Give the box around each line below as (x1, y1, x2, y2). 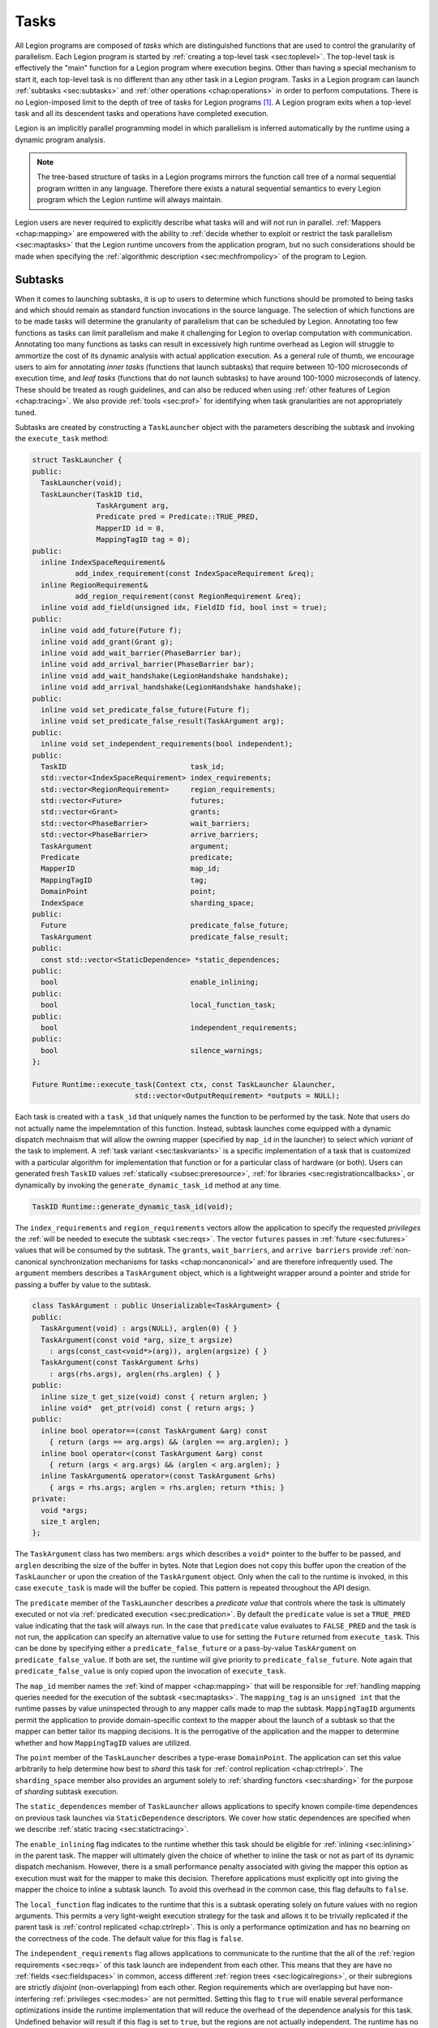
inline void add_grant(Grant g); (41, 637, 174, 647)
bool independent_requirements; (41, 1023, 298, 1032)
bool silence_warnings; (41, 1046, 264, 1055)
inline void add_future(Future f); (41, 625, 182, 635)
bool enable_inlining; (41, 977, 260, 987)
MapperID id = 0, (96, 523, 165, 533)
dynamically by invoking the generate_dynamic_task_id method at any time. (15, 1180, 281, 1190)
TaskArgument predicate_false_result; (41, 932, 290, 941)
